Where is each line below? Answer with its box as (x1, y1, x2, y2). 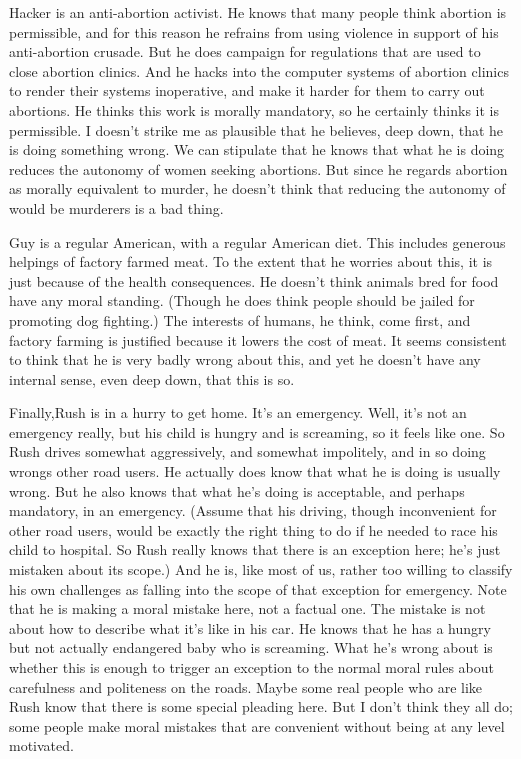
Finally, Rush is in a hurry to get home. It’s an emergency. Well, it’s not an (9, 402, 467, 423)
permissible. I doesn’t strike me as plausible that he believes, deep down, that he (9, 119, 504, 140)
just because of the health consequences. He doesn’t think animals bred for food (9, 270, 499, 291)
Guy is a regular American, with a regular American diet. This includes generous (9, 231, 506, 252)
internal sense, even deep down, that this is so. (9, 368, 295, 389)
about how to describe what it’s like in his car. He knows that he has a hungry (9, 617, 491, 638)
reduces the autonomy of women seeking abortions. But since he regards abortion (9, 158, 508, 179)
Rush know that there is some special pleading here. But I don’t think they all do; (9, 696, 514, 717)
